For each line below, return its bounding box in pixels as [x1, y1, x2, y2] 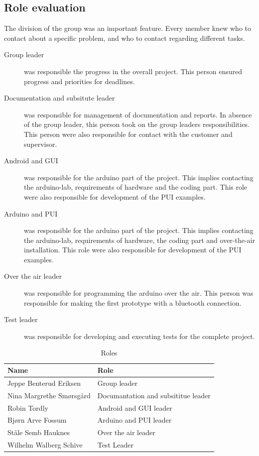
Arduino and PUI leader [97, 415, 172, 425]
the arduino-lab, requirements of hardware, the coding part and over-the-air [24, 234, 255, 245]
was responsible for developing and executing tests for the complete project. [24, 331, 255, 341]
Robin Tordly [7, 402, 48, 413]
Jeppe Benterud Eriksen [7, 377, 81, 388]
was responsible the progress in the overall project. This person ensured [24, 66, 242, 76]
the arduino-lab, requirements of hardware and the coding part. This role [24, 182, 248, 192]
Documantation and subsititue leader [97, 390, 211, 400]
